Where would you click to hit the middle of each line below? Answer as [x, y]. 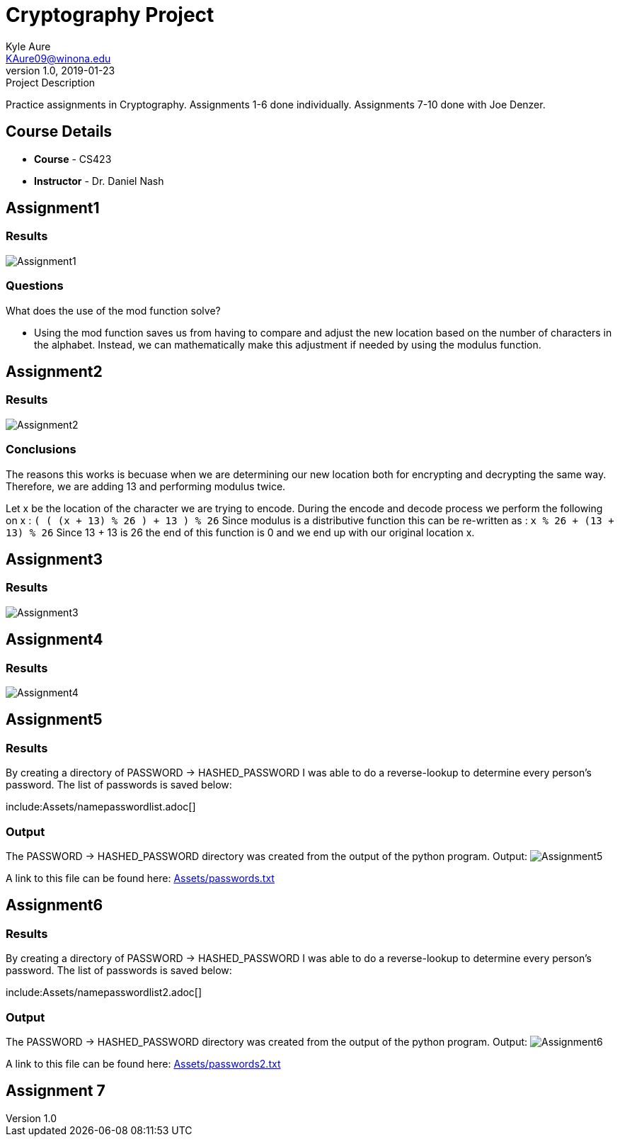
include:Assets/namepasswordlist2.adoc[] [104, 993]
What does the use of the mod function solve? [113, 310]
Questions [35, 286]
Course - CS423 [73, 159]
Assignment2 [54, 371]
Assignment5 [54, 720]
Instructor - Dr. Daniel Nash [99, 181]
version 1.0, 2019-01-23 [61, 70]
